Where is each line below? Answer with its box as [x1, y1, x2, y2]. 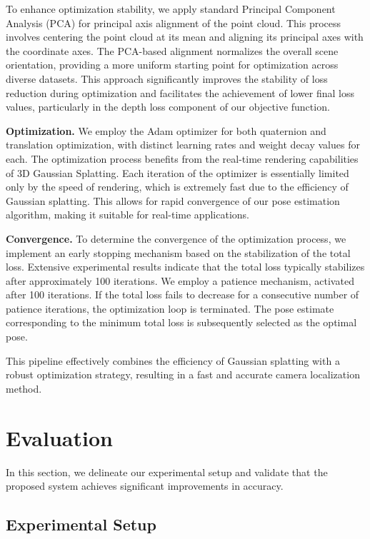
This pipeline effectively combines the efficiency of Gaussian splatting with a [6, 353, 340, 368]
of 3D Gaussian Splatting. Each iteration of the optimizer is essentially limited [6, 165, 349, 180]
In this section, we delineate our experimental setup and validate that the [6, 464, 328, 479]
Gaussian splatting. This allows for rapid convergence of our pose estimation [6, 193, 340, 208]
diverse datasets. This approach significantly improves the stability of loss [6, 71, 328, 86]
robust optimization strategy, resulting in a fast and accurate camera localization [6, 367, 360, 382]
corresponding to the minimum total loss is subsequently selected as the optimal [6, 315, 357, 330]
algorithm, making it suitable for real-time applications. [6, 207, 249, 222]
